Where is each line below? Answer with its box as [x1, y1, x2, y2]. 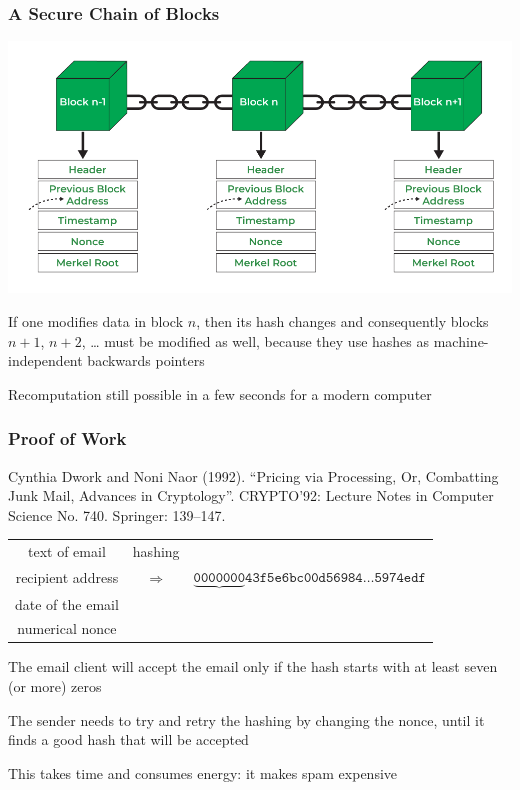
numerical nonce [17, 618, 117, 639]
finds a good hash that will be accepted [8, 729, 249, 750]
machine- [433, 330, 489, 351]
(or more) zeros [8, 676, 102, 697]
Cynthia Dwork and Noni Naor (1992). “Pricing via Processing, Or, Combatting [8, 465, 499, 486]
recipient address [15, 567, 119, 588]
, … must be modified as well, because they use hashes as [81, 330, 430, 351]
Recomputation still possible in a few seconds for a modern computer [8, 383, 432, 404]
